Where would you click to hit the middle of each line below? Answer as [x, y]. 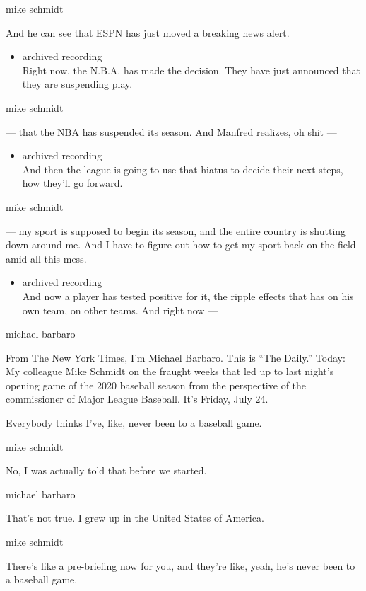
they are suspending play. [77, 84]
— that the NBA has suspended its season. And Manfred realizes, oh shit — [171, 131]
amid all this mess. [46, 258]
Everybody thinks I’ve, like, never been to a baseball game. [134, 423]
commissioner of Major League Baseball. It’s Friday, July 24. [137, 399]
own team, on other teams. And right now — [120, 310]
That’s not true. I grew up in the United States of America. [135, 518]
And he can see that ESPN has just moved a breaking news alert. [148, 32]
